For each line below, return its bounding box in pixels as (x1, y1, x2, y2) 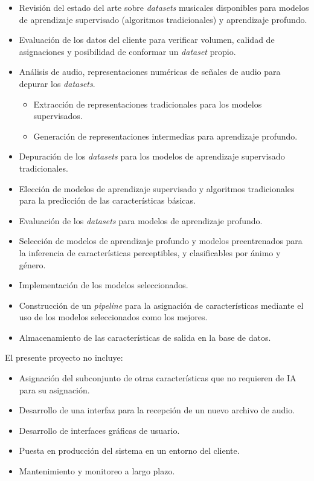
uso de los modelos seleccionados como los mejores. (19, 311, 208, 323)
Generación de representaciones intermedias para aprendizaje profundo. (33, 129, 298, 142)
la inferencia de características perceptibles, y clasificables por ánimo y (19, 246, 281, 259)
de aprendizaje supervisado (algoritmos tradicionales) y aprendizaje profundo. (19, 13, 307, 25)
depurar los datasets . (19, 77, 95, 89)
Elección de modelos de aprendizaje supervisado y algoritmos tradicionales (19, 182, 295, 195)
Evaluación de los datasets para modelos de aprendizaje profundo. (19, 214, 263, 227)
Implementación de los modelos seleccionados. (19, 279, 188, 291)
